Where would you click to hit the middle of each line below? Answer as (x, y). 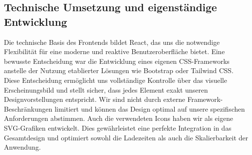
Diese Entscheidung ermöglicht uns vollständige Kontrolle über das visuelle (116, 80)
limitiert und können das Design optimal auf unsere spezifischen (150, 108)
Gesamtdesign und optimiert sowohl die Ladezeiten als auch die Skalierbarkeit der (126, 137)
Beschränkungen (28, 108)
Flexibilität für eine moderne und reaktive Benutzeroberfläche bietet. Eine (114, 51)
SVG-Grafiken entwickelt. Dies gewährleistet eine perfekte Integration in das (118, 127)
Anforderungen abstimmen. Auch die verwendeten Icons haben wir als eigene (118, 118)
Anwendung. (22, 147)
